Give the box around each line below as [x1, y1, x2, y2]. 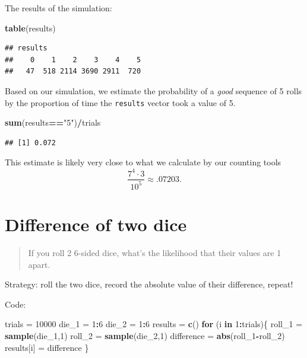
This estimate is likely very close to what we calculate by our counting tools [5, 156, 281, 168]
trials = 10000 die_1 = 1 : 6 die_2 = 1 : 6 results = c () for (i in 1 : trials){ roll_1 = [5, 318, 303, 330]
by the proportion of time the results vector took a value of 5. [5, 96, 236, 108]
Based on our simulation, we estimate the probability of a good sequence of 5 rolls [5, 84, 302, 97]
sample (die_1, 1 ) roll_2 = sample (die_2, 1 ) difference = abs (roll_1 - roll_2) [5, 330, 285, 341]
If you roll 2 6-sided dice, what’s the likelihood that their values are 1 [28, 247, 281, 259]
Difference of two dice [5, 212, 187, 236]
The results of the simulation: [5, 2, 112, 14]
